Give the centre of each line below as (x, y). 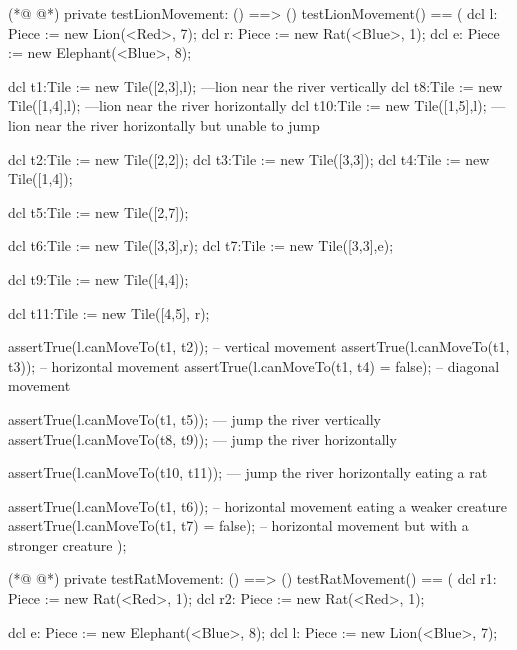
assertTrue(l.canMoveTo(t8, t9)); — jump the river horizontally (202, 438)
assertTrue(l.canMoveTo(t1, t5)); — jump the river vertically (194, 418)
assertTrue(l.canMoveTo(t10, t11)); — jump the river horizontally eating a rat (248, 472)
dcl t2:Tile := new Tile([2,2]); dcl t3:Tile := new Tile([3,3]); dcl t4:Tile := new (249, 158)
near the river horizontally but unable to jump (177, 124)
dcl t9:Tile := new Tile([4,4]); (98, 278)
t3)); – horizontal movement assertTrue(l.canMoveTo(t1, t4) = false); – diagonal (254, 365)
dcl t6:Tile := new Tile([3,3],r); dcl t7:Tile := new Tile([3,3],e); (201, 245)
